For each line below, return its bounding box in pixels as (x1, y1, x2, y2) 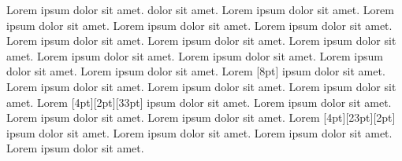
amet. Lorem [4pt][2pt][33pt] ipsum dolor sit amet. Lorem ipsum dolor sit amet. (6, 93, 392, 110)
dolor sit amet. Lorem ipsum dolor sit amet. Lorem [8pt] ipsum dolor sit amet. (6, 63, 385, 79)
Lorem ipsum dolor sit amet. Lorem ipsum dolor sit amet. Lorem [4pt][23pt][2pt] (6, 109, 396, 126)
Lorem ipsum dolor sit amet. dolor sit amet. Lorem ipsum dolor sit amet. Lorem (6, 2, 394, 17)
